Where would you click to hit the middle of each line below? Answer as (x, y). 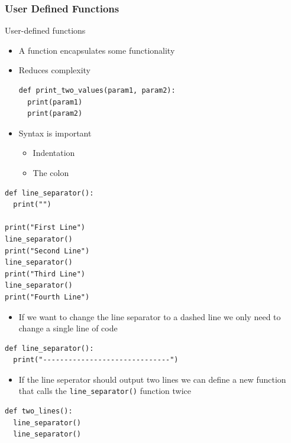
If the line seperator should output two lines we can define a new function (152, 379)
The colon (51, 172)
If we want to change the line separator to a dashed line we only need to (150, 316)
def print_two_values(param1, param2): (97, 90)
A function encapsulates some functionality (97, 50)
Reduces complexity (54, 70)
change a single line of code (68, 328)
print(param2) (55, 114)
